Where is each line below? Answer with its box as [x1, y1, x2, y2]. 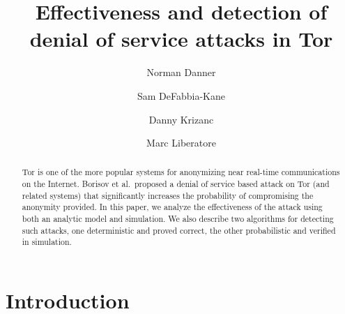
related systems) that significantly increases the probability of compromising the [22, 189, 314, 201]
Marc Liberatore [146, 135, 216, 150]
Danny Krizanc [148, 112, 214, 126]
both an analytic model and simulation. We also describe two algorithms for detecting [22, 213, 334, 225]
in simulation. [22, 236, 72, 248]
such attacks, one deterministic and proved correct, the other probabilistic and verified [22, 224, 336, 236]
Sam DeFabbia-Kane [137, 88, 225, 103]
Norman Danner [146, 65, 216, 80]
